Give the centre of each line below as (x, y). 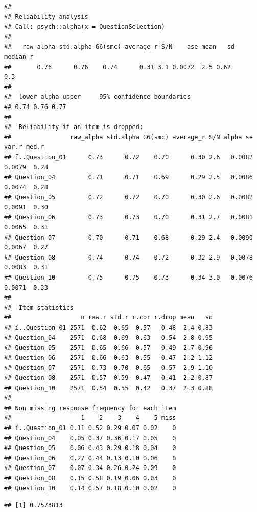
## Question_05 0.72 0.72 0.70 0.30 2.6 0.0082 (128, 197)
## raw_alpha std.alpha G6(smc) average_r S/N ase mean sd (120, 47)
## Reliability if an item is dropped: (74, 127)
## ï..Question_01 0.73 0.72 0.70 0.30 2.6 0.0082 (128, 157)
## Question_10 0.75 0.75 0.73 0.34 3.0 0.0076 (128, 278)
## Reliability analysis (46, 17)
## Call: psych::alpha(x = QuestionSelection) (85, 27)
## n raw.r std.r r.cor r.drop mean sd (109, 318)
